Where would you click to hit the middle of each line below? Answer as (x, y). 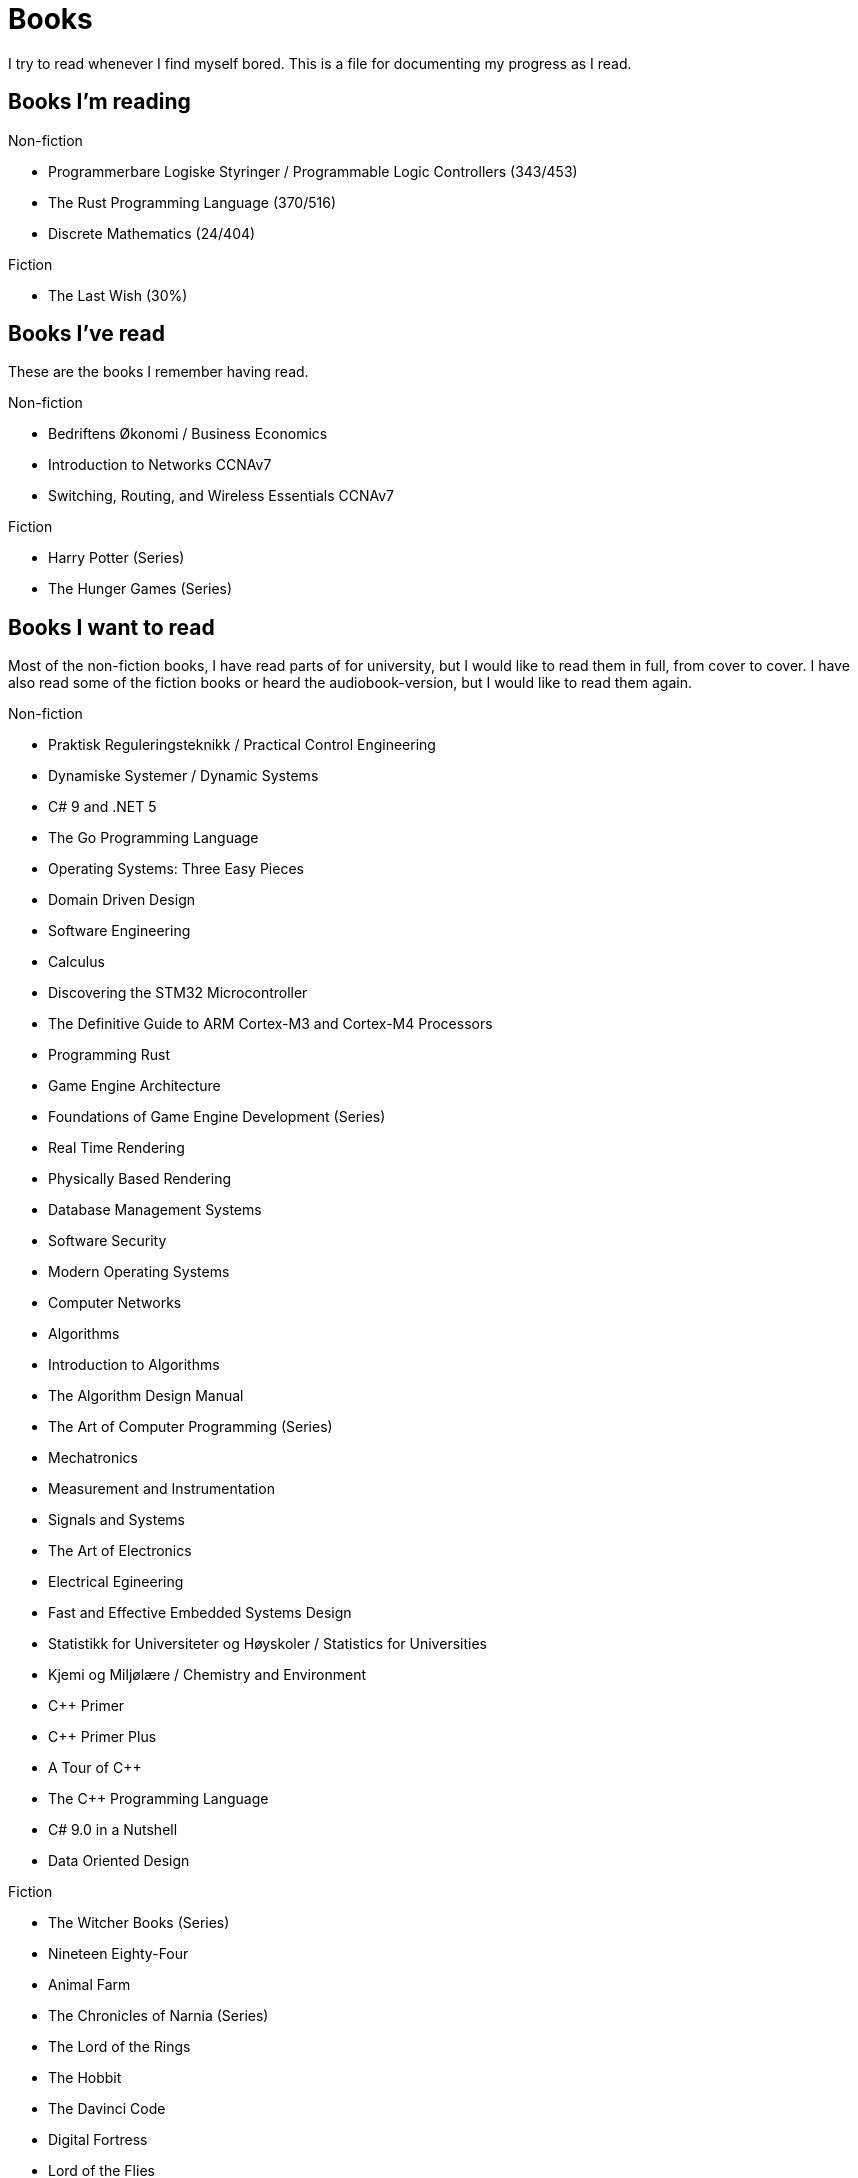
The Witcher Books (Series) (139, 1923)
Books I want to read (111, 627)
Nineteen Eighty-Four (118, 1954)
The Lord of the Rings (119, 2047)
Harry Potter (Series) (116, 558)
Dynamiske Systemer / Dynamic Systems (183, 776)
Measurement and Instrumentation (161, 1489)
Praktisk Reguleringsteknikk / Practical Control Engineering (242, 745)
